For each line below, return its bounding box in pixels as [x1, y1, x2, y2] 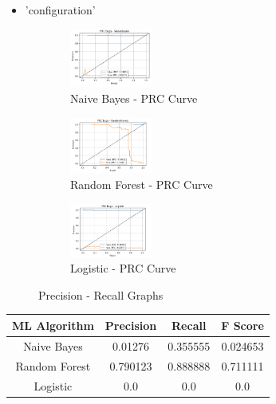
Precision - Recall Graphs [38, 286, 164, 303]
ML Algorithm [12, 316, 94, 333]
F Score [221, 316, 264, 333]
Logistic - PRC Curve [70, 260, 176, 277]
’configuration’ [25, 2, 96, 18]
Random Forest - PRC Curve [70, 175, 213, 192]
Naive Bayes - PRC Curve [70, 89, 198, 106]
